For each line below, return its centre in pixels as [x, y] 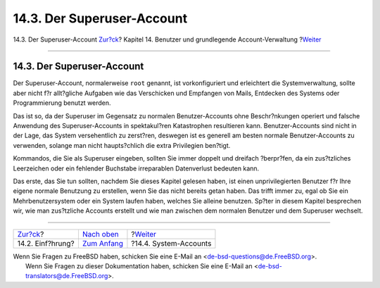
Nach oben [100, 234]
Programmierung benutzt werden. [62, 103]
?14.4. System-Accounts [171, 243]
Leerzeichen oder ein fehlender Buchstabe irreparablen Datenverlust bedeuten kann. [136, 168]
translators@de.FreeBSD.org [67, 276]
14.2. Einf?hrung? [46, 243]
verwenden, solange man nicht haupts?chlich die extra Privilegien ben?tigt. [122, 145]
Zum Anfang [102, 243]
